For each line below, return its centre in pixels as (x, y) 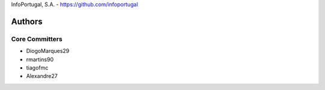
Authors (27, 21)
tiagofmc (37, 67)
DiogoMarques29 (48, 51)
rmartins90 (40, 59)
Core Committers (37, 39)
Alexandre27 (42, 76)
